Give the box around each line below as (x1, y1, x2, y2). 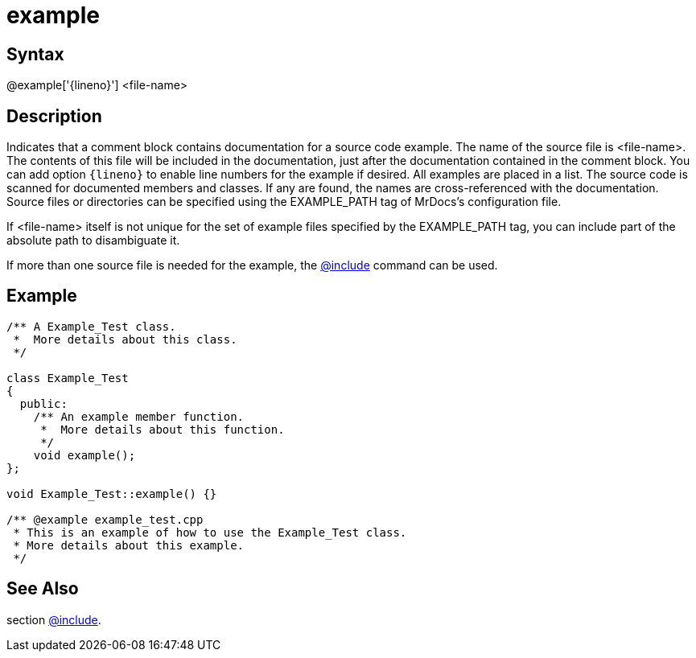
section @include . (6, 612, 101, 627)
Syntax (6, 43, 64, 64)
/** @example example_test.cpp (6, 512, 204, 526)
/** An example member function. (33, 409, 245, 423)
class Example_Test (6, 371, 129, 385)
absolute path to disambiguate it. (6, 233, 180, 248)
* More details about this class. (13, 332, 237, 346)
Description (6, 105, 102, 126)
